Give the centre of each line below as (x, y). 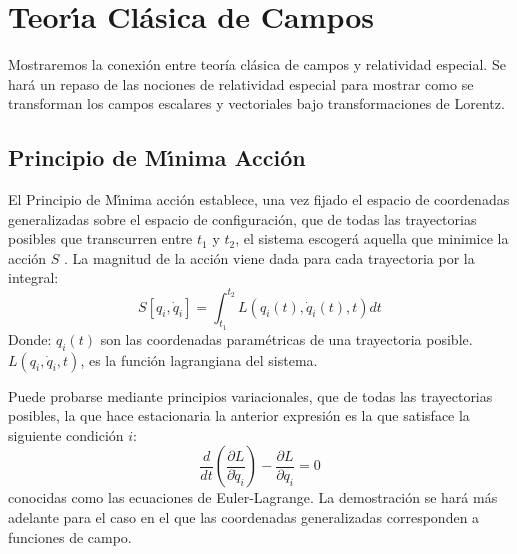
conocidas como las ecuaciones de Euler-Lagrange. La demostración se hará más (253, 497)
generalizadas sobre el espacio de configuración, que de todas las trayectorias (242, 218)
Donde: (30, 338)
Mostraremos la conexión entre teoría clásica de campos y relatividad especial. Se (257, 64)
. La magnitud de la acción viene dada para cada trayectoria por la (269, 257)
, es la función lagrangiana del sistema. (199, 359)
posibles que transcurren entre (100, 238)
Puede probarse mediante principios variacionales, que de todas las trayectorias (250, 395)
